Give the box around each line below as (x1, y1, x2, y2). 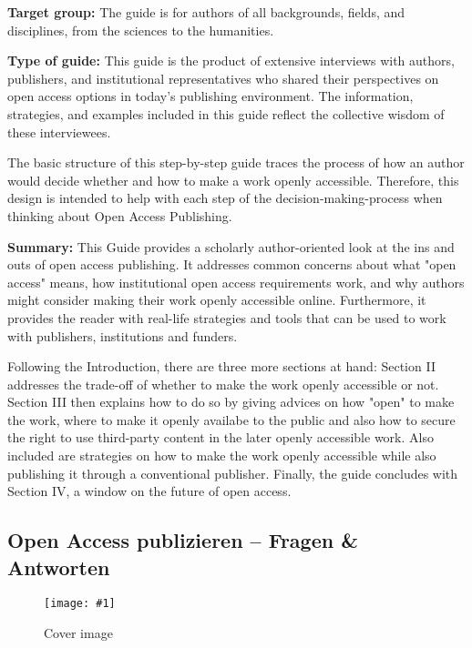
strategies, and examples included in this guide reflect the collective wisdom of (7, 104, 445, 123)
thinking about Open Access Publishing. (7, 206, 232, 225)
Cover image (44, 623, 113, 643)
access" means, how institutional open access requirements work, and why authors (7, 272, 465, 291)
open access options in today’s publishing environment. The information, (7, 86, 414, 106)
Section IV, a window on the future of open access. (7, 481, 292, 501)
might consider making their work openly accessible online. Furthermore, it (7, 290, 426, 309)
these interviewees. (7, 122, 111, 141)
